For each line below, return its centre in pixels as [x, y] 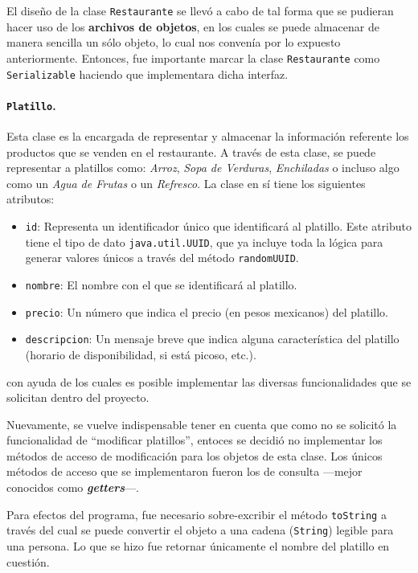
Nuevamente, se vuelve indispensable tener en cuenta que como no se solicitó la [202, 424]
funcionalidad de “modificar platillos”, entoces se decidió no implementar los [195, 440]
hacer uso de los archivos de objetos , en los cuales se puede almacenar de [193, 26]
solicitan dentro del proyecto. [78, 397]
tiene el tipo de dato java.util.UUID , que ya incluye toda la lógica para [204, 241]
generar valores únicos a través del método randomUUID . [162, 258]
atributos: [31, 199]
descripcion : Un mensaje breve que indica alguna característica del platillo [212, 339]
